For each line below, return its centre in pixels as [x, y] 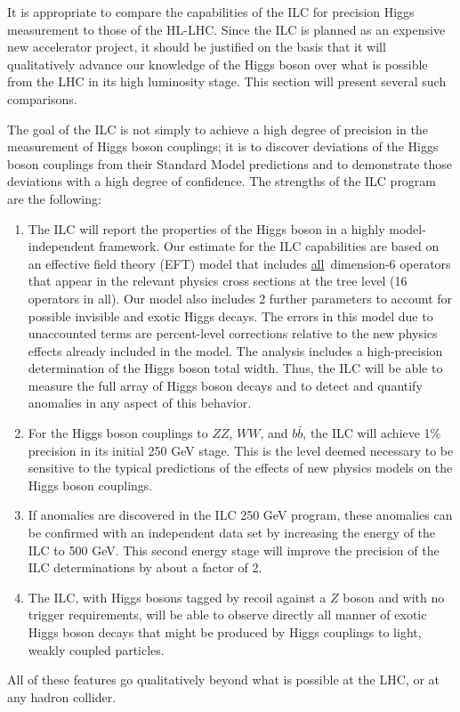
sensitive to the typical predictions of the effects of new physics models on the [240, 468]
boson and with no [394, 597]
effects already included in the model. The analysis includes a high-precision [235, 350]
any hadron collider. [62, 696]
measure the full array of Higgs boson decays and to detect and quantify [225, 385]
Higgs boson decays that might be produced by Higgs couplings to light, [225, 632]
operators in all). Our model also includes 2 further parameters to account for [240, 298]
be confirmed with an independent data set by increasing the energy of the [232, 533]
